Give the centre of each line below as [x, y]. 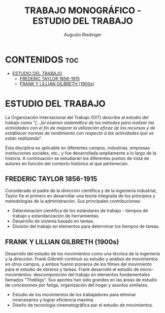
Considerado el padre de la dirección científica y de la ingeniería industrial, [81, 191]
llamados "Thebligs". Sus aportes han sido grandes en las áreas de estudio [81, 280]
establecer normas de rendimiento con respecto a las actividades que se [80, 133]
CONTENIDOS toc [42, 60]
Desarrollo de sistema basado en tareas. [53, 221]
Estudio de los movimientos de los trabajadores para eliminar [74, 295]
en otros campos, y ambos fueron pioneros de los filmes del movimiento [78, 264]
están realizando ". [24, 138]
